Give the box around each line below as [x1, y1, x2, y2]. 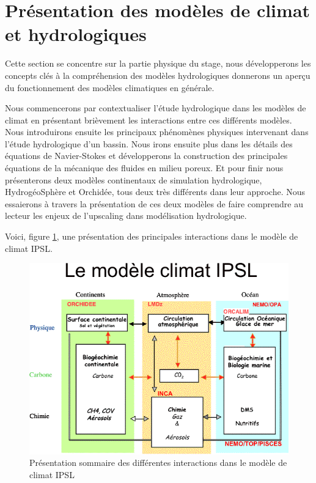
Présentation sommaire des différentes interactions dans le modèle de [29, 456, 287, 469]
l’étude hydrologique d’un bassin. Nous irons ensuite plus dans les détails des [5, 137, 293, 150]
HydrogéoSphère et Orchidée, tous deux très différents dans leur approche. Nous [5, 185, 306, 198]
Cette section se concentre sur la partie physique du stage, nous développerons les [5, 57, 311, 70]
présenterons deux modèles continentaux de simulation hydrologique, [5, 173, 262, 186]
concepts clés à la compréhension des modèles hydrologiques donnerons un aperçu [5, 68, 310, 81]
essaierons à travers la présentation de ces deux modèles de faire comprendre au [5, 197, 304, 210]
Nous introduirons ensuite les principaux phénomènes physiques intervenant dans [5, 125, 309, 138]
